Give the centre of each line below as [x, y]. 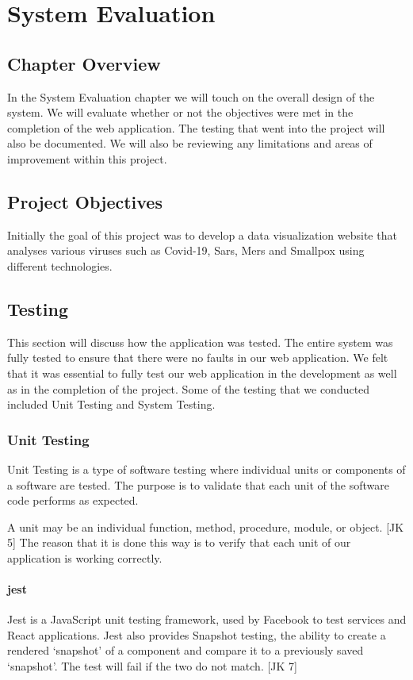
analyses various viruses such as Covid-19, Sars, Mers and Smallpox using [186, 250]
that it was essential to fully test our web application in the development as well [202, 373]
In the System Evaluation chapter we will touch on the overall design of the [191, 96]
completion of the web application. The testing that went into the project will [196, 127]
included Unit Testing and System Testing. [111, 404]
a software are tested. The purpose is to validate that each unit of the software [198, 484]
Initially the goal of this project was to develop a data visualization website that [202, 234]
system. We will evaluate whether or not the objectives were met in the [180, 112]
